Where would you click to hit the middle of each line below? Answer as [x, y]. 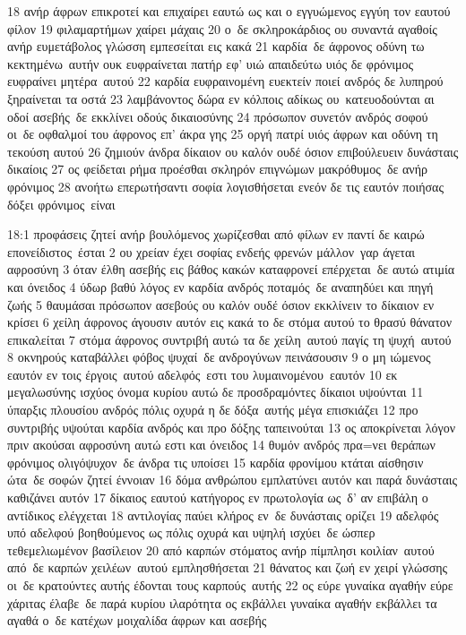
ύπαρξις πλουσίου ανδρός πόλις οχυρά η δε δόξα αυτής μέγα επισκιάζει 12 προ [213, 410]
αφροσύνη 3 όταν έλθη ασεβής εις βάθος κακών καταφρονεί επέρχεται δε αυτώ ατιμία [231, 269]
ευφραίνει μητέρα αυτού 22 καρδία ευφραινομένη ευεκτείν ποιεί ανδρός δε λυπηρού [225, 81]
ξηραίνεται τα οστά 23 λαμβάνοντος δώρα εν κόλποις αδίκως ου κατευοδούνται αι [221, 98]
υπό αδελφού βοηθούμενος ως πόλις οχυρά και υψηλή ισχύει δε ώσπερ [191, 532]
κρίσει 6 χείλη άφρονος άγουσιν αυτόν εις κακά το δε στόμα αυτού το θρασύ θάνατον [230, 322]
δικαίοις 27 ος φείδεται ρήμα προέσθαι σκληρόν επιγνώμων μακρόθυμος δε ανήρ [217, 169]
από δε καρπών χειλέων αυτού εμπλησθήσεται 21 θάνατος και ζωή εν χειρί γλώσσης [228, 567]
